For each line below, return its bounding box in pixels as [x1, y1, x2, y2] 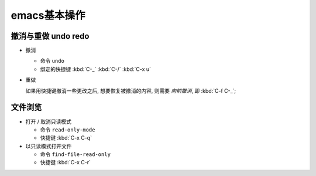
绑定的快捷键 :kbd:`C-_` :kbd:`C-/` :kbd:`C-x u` [40, 65, 152, 73]
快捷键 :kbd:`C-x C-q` [40, 134, 92, 141]
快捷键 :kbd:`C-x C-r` [40, 159, 91, 166]
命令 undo [40, 57, 64, 65]
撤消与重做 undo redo [11, 31, 90, 41]
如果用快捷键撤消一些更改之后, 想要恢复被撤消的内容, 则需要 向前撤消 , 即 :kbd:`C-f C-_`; [25, 87, 236, 94]
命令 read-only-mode [40, 126, 95, 133]
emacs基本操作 [11, 9, 85, 22]
